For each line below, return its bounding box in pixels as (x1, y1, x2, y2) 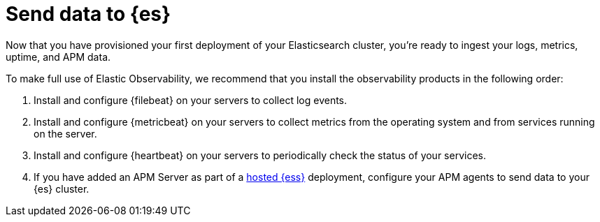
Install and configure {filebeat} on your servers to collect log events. (34, 94, 348, 106)
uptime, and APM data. (6, 50, 111, 63)
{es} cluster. (34, 182, 90, 195)
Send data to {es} (6, 2, 171, 26)
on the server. (34, 127, 97, 140)
